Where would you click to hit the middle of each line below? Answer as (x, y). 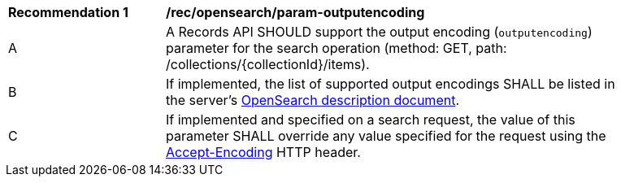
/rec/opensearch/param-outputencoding (295, 12)
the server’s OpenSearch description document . (313, 100)
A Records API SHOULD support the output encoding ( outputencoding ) (379, 32)
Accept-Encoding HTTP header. (263, 152)
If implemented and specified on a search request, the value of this (371, 120)
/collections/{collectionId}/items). (268, 64)
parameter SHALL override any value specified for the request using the (386, 136)
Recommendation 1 (68, 12)
